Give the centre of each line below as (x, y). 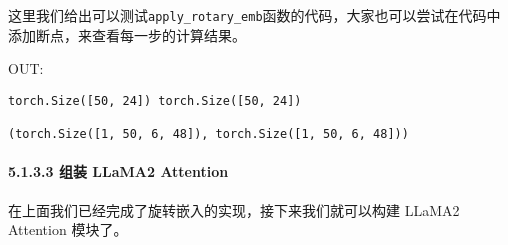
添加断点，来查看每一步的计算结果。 (127, 34)
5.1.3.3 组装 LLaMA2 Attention (118, 171)
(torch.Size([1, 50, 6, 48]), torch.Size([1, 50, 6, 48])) (208, 134)
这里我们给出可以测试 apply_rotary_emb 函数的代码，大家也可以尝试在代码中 (254, 15)
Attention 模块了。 (68, 229)
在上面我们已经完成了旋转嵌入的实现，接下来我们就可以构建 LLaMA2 (234, 209)
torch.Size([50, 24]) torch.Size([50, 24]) (155, 100)
